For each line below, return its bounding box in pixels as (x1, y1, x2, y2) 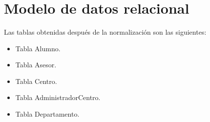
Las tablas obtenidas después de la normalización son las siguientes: (4, 26, 207, 37)
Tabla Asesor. (15, 60, 57, 70)
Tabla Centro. (15, 76, 57, 86)
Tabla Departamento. (15, 108, 80, 119)
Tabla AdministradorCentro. (15, 92, 101, 102)
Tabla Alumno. (15, 43, 61, 53)
